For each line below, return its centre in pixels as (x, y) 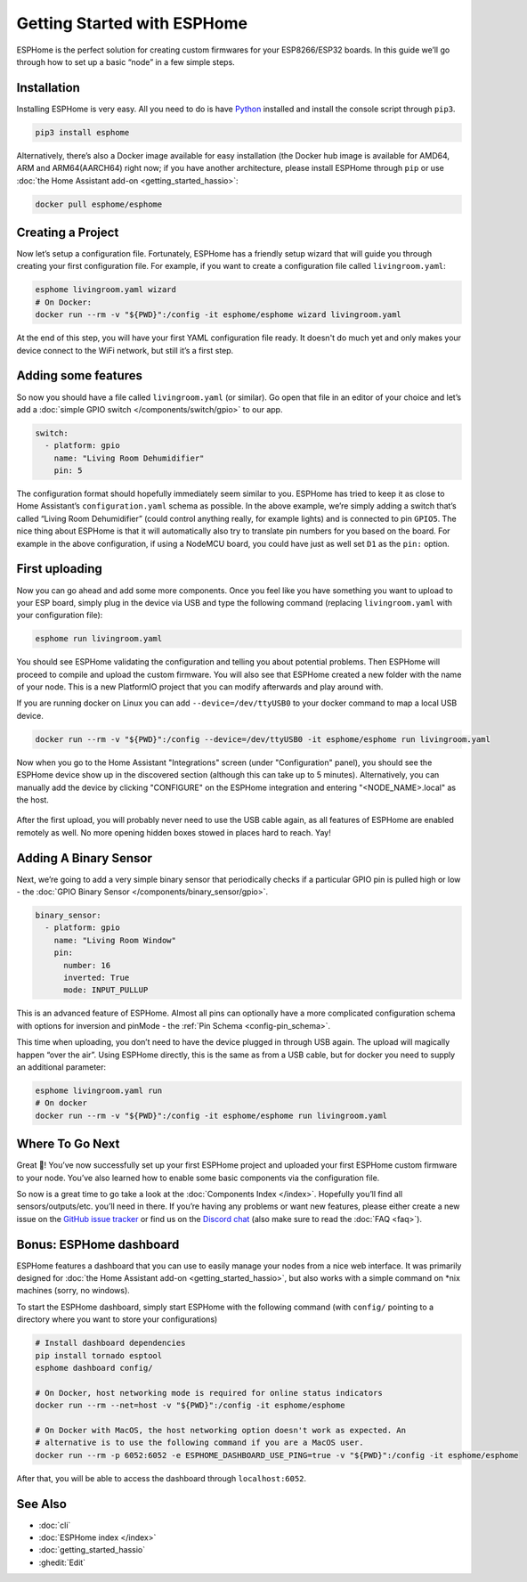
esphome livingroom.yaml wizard (106, 290)
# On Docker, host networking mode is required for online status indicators (209, 1393)
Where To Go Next (68, 1144)
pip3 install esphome (82, 132)
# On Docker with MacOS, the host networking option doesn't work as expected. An (221, 1430)
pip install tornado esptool (99, 1355)
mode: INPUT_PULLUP (106, 990)
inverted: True (97, 977)
